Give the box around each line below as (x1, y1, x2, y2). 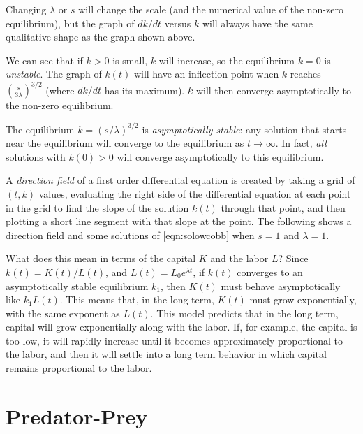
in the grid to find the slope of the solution (6, 200, 189, 215)
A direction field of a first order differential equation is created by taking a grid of (6, 173, 355, 187)
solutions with (6, 149, 66, 164)
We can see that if (6, 52, 83, 67)
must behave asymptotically (221, 278, 341, 293)
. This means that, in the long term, (59, 292, 214, 307)
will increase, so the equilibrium (158, 52, 295, 67)
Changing (6, 2, 47, 16)
